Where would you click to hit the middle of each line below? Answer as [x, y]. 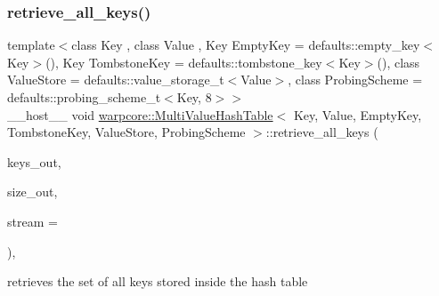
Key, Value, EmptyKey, [358, 114]
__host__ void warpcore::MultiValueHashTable [140, 114]
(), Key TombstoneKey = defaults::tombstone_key [184, 62]
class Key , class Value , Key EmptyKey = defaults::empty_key [246, 45]
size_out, [33, 192]
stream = [33, 221]
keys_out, [34, 161]
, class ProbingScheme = [355, 80]
